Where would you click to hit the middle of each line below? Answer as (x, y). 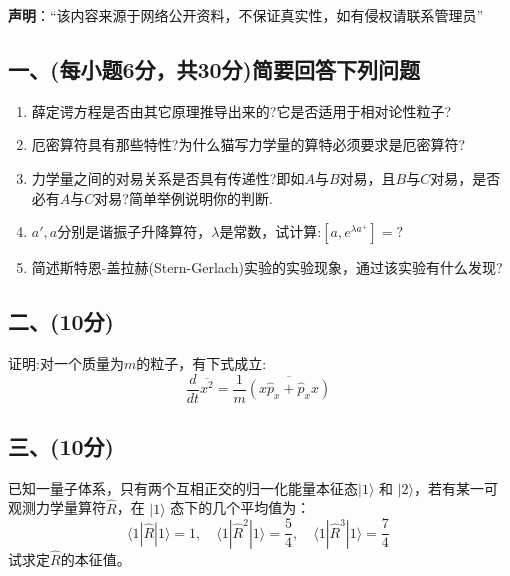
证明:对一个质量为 (66, 362)
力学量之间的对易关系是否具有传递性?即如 (168, 177)
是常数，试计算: (270, 231)
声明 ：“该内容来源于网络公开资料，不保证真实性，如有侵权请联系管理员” (246, 15)
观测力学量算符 (57, 507)
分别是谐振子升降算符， (134, 231)
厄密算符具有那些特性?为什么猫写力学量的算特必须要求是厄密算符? (248, 144)
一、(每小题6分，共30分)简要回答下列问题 (214, 68)
